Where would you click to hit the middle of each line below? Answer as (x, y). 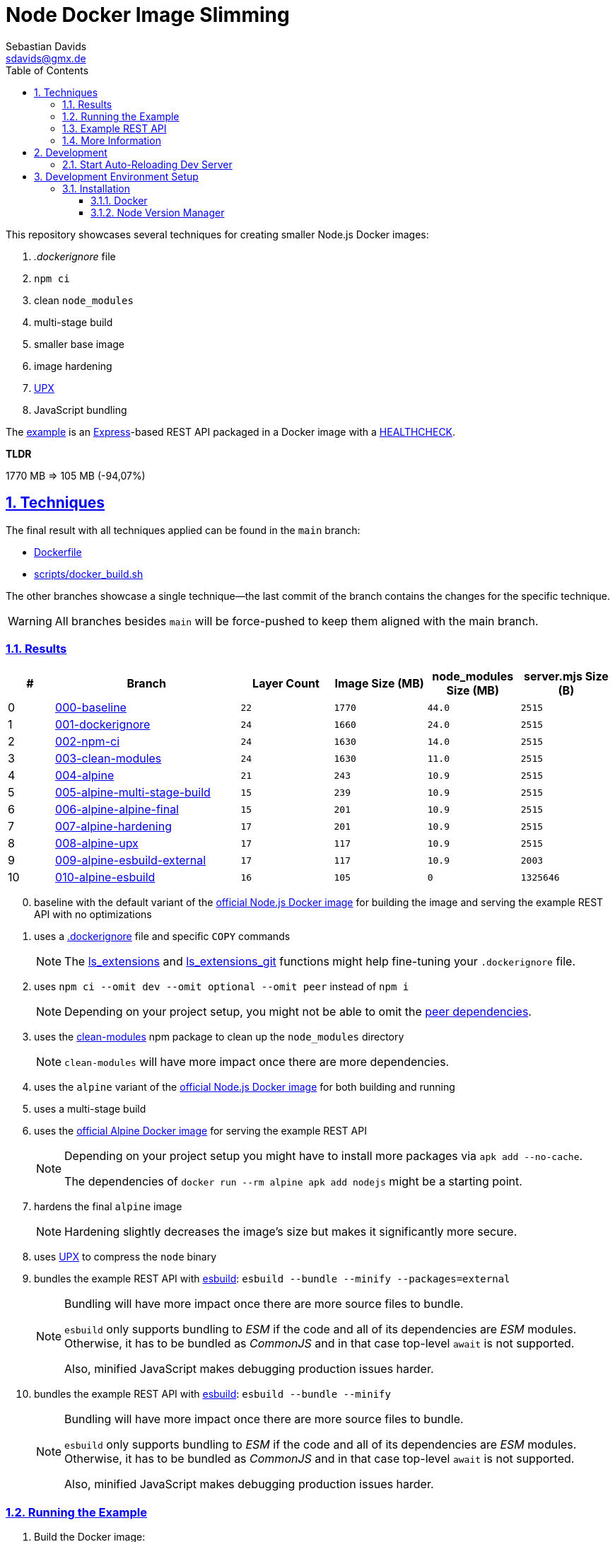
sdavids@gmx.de (46, 58)
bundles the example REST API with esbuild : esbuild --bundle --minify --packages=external (272, 1279)
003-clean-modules (109, 759)
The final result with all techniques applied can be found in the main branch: (183, 530)
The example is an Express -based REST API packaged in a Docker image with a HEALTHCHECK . (231, 431)
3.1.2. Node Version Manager (158, 212)
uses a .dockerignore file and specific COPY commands (162, 937)
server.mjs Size (566, 677)
